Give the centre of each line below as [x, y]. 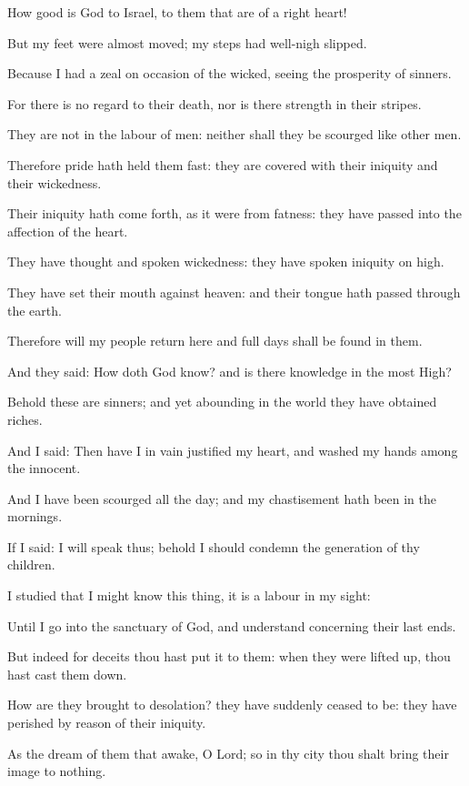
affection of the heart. [68, 231]
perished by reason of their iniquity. [107, 723]
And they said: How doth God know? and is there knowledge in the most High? [230, 371]
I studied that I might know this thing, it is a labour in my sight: [189, 595]
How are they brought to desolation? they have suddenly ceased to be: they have [232, 705]
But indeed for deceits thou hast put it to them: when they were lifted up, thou [229, 656]
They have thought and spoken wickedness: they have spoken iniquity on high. [226, 262]
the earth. [35, 310]
